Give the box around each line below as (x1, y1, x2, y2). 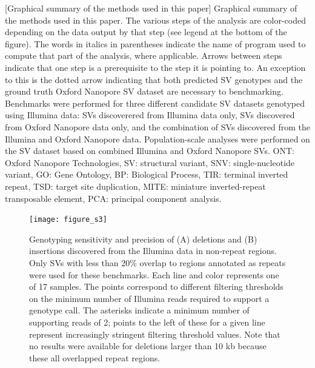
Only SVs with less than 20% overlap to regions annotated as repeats (29, 256, 286, 269)
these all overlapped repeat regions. (29, 351, 161, 364)
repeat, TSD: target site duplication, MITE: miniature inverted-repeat (5, 179, 266, 192)
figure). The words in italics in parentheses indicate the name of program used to (5, 37, 306, 50)
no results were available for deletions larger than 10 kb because (29, 340, 267, 352)
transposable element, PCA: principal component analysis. (5, 192, 222, 204)
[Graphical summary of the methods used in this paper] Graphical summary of (5, 2, 297, 14)
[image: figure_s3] (29, 215, 107, 224)
